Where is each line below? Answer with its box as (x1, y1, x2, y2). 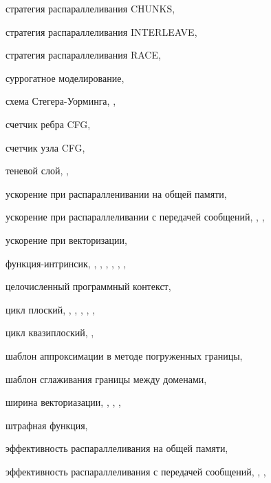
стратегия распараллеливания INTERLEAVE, (6, 24, 197, 39)
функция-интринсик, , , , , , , (6, 256, 127, 270)
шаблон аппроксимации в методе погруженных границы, (6, 348, 243, 362)
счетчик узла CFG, (6, 140, 85, 154)
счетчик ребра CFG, (6, 116, 91, 131)
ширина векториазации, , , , (6, 395, 121, 409)
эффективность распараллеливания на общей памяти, (6, 441, 228, 455)
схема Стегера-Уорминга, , (6, 94, 116, 108)
